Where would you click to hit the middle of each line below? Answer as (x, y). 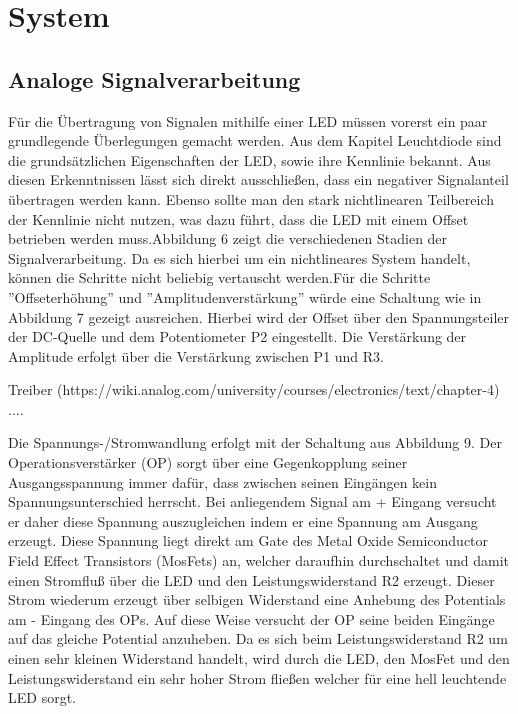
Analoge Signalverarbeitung (154, 78)
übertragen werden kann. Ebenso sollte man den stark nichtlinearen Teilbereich (251, 198)
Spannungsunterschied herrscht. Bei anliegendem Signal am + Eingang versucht (252, 501)
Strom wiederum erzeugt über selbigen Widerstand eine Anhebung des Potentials (257, 599)
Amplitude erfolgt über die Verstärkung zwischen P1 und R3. (196, 355)
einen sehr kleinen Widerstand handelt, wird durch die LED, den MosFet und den (259, 658)
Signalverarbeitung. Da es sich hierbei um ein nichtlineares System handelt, (239, 257)
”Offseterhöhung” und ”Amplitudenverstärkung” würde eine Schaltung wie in (245, 296)
